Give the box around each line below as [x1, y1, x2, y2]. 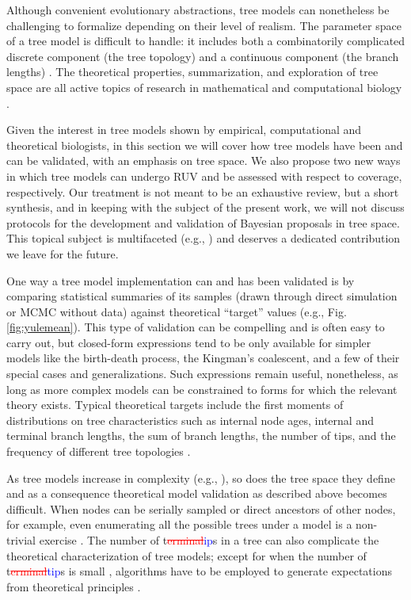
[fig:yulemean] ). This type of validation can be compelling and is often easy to [6, 319, 385, 335]
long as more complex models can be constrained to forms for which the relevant [6, 380, 398, 397]
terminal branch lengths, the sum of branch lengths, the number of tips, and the [6, 427, 396, 444]
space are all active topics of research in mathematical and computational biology [6, 78, 402, 95]
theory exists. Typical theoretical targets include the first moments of [6, 396, 344, 413]
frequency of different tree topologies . [6, 443, 191, 460]
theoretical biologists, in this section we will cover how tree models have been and [6, 136, 403, 153]
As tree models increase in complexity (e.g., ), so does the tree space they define [6, 469, 395, 486]
